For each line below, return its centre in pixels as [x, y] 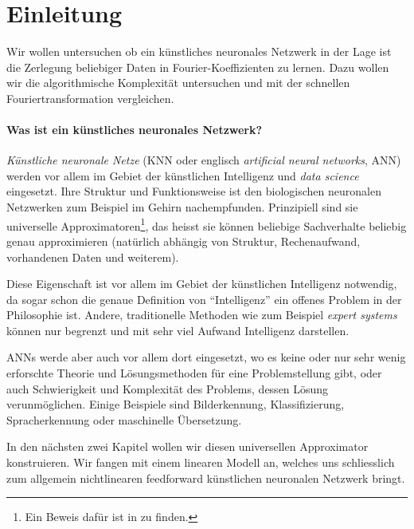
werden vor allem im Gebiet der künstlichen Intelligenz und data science [183, 175]
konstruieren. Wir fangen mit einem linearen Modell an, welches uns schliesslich [201, 462]
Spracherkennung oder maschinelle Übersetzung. [124, 419]
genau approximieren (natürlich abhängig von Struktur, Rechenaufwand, [184, 241]
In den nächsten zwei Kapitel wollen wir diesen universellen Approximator [187, 446]
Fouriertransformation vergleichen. [90, 98]
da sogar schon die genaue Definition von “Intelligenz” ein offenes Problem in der [204, 299]
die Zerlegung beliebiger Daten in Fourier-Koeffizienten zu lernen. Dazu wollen [198, 67]
